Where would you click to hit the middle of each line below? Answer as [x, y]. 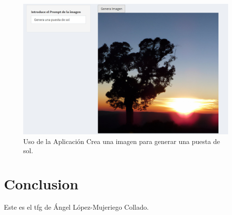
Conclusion [41, 183]
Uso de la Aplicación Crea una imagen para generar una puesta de [122, 141]
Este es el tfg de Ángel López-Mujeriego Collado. [76, 207]
